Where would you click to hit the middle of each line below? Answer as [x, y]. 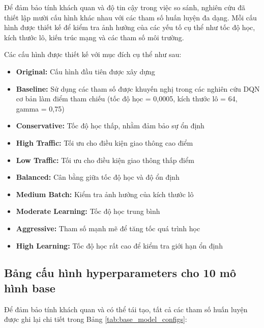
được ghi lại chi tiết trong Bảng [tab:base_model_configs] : [96, 319]
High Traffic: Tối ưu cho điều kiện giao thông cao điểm [105, 142]
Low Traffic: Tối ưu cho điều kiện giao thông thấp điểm [105, 160]
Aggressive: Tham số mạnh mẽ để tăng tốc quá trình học [108, 228]
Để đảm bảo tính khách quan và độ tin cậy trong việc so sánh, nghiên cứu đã [125, 7]
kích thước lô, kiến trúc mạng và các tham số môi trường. [94, 37]
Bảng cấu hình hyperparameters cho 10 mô [120, 273]
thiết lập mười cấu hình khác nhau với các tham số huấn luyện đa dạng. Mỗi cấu [130, 17]
